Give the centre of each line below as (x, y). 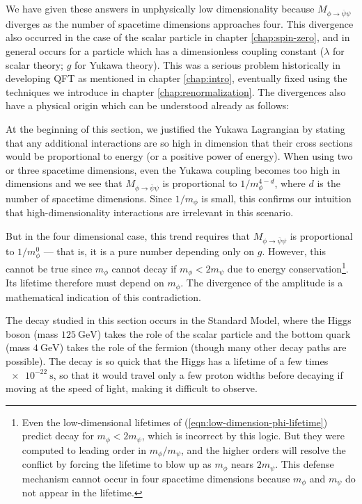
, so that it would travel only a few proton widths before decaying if (198, 374)
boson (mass (32, 333)
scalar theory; (34, 64)
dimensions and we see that (64, 183)
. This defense (305, 464)
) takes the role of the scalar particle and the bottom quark (224, 333)
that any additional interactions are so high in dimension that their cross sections (179, 142)
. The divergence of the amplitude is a (262, 283)
